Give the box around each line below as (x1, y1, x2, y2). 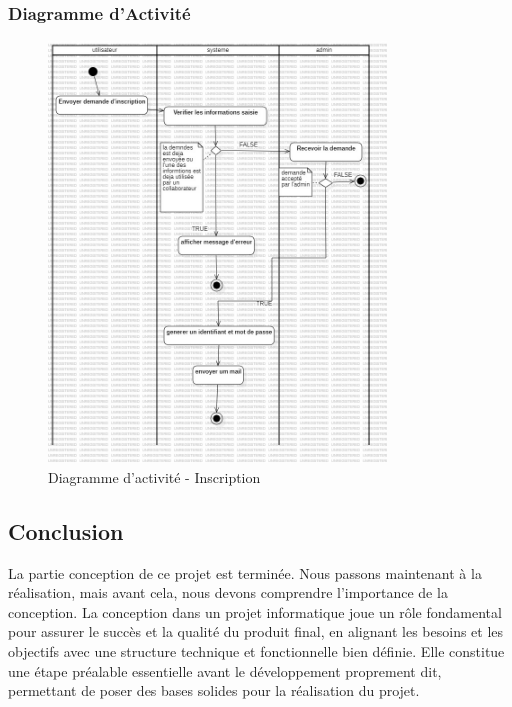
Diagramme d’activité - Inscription (48, 466, 261, 487)
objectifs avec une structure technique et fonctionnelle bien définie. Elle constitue (8, 640, 505, 661)
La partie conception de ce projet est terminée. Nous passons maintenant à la (8, 562, 482, 583)
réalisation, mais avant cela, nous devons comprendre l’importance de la (8, 582, 448, 603)
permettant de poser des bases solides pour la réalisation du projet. (8, 680, 420, 701)
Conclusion (8, 515, 124, 546)
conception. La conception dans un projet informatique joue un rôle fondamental (8, 601, 502, 622)
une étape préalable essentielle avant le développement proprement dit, (8, 660, 442, 681)
